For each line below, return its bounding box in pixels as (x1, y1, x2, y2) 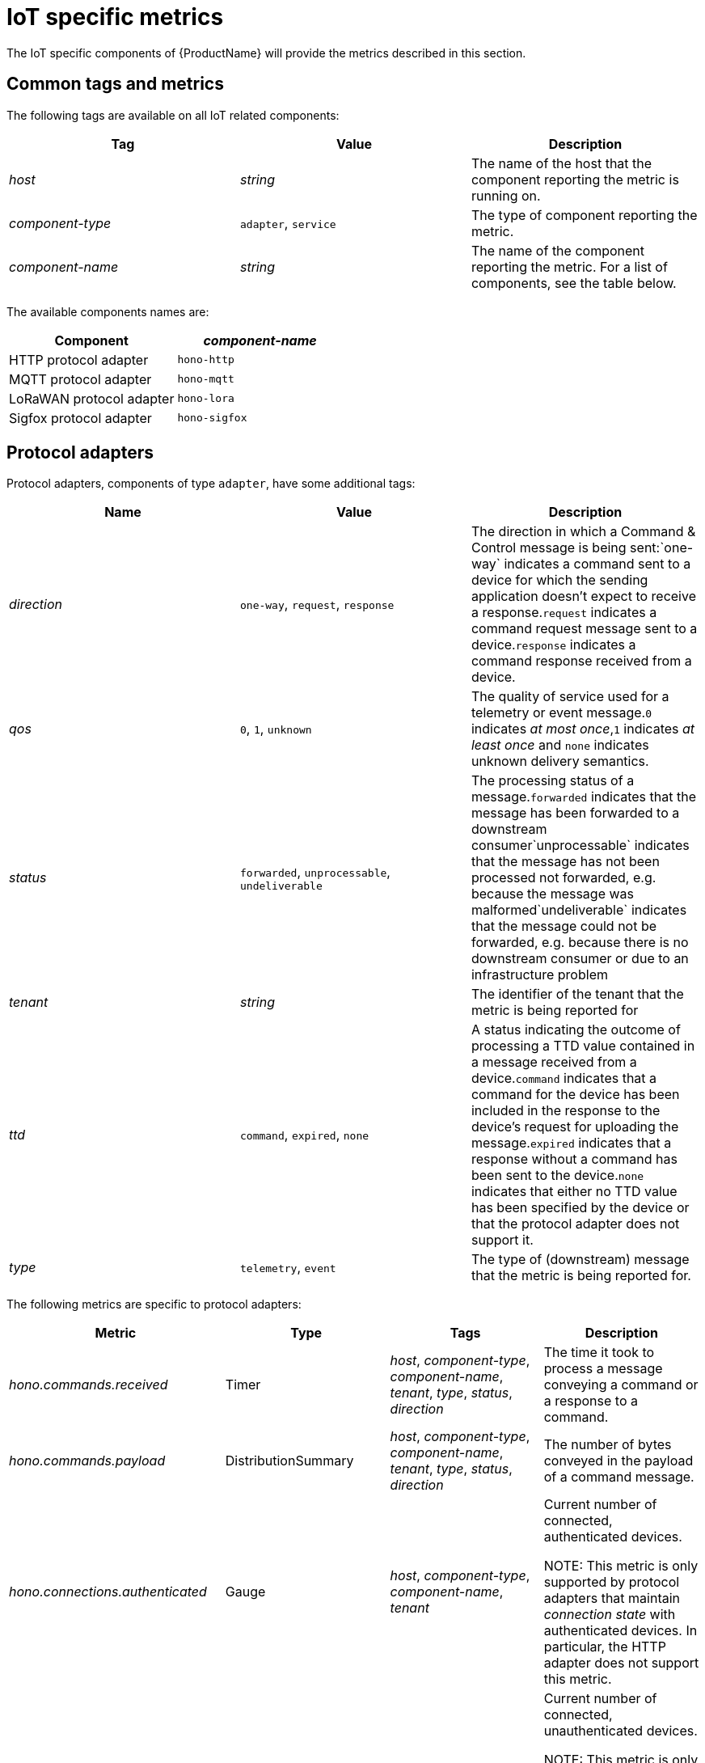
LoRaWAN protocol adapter (9, 390, 175, 407)
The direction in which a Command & (471, 523, 696, 540)
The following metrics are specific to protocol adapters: (6, 1297, 302, 1312)
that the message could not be (471, 918, 657, 935)
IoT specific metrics (6, 3, 224, 31)
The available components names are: (6, 304, 209, 319)
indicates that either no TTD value (471, 1183, 678, 1200)
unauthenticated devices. (543, 1723, 698, 1740)
